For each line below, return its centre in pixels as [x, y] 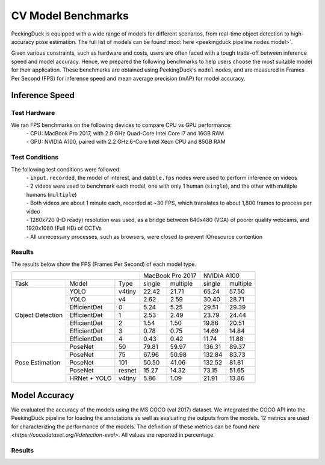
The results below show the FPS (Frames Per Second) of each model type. [104, 264]
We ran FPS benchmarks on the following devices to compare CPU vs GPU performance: [122, 125]
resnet [127, 371]
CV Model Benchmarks [70, 16]
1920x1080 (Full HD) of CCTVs [64, 228]
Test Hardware [33, 113]
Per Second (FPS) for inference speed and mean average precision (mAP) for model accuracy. [128, 78]
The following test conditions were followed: [66, 169]
